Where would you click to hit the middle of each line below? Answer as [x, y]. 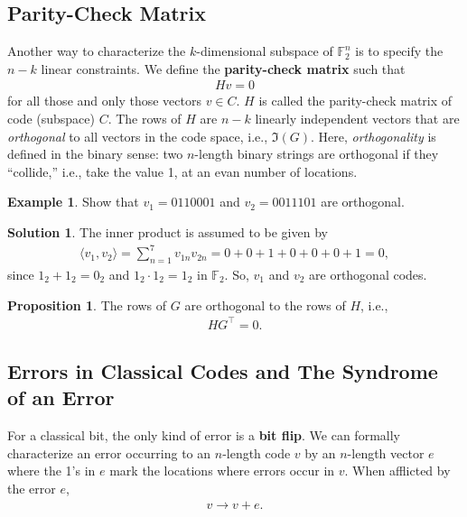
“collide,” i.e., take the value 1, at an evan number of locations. [182, 171]
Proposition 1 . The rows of [87, 305]
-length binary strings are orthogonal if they [317, 154]
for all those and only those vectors [104, 101]
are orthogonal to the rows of [265, 305]
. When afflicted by [397, 471]
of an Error [61, 397]
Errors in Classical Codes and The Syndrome [223, 371]
